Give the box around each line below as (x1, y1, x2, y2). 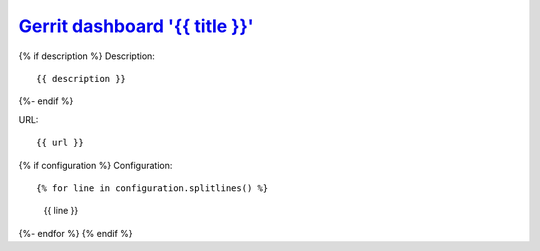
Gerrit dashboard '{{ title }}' (18, 15, 254, 37)
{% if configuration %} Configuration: (18, 159, 173, 171)
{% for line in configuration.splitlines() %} (36, 182, 269, 194)
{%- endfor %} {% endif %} (18, 227, 134, 239)
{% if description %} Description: (18, 50, 155, 62)
